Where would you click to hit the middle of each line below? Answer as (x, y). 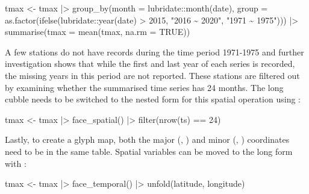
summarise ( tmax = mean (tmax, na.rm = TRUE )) (98, 32)
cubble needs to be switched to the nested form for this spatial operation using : (153, 99)
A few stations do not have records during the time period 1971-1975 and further (154, 52)
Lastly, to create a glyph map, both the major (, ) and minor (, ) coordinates (147, 139)
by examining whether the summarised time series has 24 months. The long (144, 87)
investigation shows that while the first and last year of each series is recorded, (150, 64)
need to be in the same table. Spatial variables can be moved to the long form (149, 151)
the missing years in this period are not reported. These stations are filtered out (152, 75)
